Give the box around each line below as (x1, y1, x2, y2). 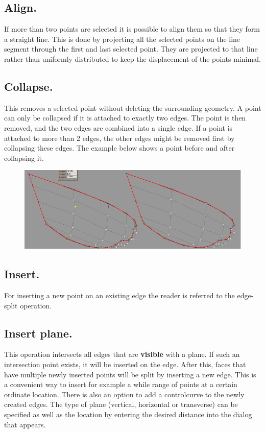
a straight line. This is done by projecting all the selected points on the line (4, 33, 240, 44)
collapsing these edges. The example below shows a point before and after (4, 142, 235, 153)
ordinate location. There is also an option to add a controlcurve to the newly (4, 389, 245, 399)
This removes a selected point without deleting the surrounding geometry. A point (4, 102, 261, 113)
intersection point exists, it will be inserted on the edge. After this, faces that (4, 358, 246, 369)
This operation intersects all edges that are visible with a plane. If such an (4, 349, 240, 359)
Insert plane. (4, 325, 73, 341)
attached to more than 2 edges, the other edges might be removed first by (4, 132, 235, 143)
